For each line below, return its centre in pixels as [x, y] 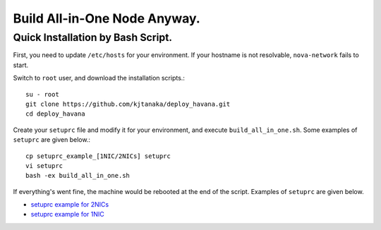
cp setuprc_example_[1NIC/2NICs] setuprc [98, 156]
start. [21, 65]
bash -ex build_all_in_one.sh [78, 176]
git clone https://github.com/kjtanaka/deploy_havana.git [128, 104]
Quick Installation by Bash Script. [93, 37]
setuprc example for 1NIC [68, 214]
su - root [42, 94]
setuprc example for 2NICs [70, 205]
